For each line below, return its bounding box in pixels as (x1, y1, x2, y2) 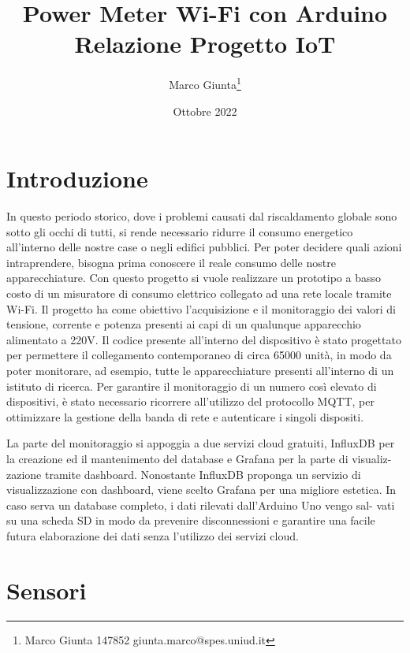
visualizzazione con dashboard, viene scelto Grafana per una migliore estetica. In (6, 481, 397, 498)
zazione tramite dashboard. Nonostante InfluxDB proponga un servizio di (6, 466, 361, 482)
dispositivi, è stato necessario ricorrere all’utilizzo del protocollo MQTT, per (6, 393, 375, 410)
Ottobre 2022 (173, 102, 237, 119)
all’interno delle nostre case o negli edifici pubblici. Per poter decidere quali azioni (6, 239, 402, 255)
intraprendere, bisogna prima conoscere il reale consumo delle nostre (6, 254, 336, 270)
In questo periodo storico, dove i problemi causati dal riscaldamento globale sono (6, 208, 397, 224)
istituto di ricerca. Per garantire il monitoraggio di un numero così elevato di (6, 377, 377, 394)
